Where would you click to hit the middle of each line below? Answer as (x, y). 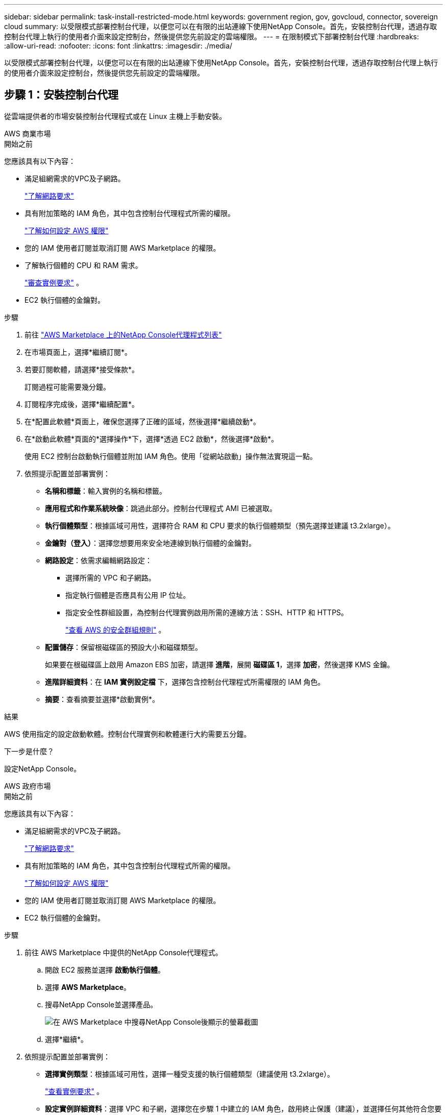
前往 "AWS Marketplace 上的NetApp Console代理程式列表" (123, 334)
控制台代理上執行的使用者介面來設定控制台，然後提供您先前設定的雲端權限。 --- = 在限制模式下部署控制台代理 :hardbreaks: (212, 37)
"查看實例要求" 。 (74, 1091)
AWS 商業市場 (28, 133)
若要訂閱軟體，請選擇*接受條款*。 (82, 369)
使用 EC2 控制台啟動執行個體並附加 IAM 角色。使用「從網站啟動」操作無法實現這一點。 (171, 456)
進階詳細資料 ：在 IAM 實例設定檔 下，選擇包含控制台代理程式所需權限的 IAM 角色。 (185, 682)
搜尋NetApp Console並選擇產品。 (101, 1004)
